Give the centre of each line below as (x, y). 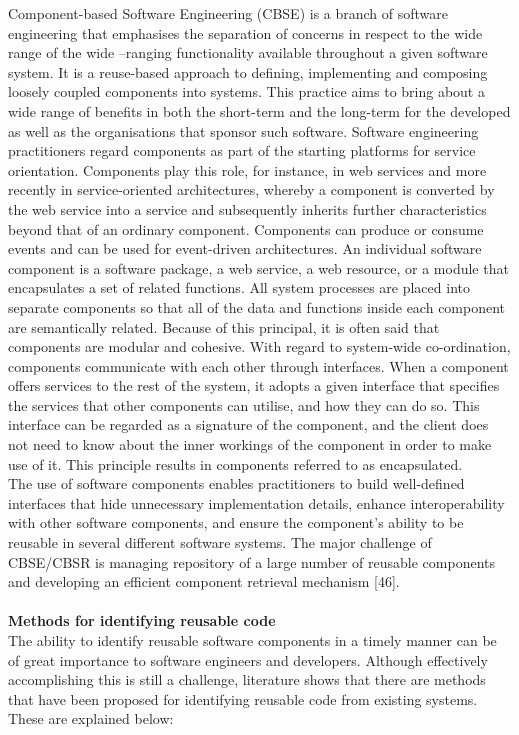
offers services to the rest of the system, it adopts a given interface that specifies (254, 385)
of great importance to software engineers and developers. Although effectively (248, 659)
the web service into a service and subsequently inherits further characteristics (247, 208)
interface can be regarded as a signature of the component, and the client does (248, 424)
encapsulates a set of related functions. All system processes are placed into (239, 287)
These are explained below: (91, 718)
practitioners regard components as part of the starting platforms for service (242, 150)
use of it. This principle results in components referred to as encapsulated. (235, 463)
